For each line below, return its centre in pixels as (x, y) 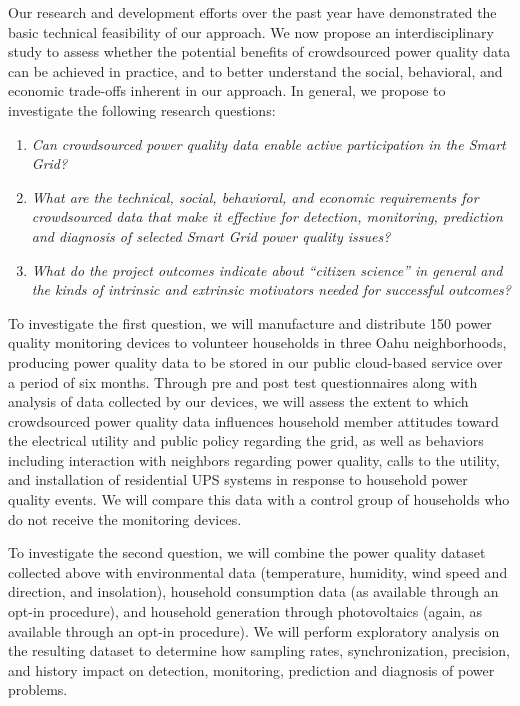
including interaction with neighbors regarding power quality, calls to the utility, (254, 459)
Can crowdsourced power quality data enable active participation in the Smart (268, 143)
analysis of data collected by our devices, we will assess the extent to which (238, 401)
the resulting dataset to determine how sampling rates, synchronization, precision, (259, 650)
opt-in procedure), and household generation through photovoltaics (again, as (245, 611)
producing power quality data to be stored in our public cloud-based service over (255, 361)
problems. (38, 689)
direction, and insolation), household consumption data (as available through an (253, 591)
